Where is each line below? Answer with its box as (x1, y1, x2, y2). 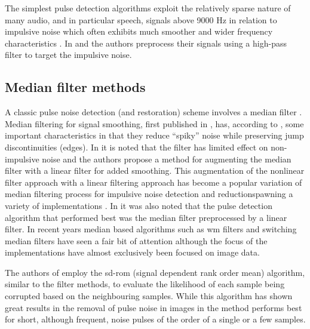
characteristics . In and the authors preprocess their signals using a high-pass (5, 36, 287, 49)
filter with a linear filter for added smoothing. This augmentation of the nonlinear (5, 164, 305, 177)
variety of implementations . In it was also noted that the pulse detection (5, 199, 272, 211)
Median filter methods (5, 78, 146, 96)
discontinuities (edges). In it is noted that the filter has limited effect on (5, 140, 268, 153)
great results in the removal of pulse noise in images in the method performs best (5, 301, 302, 313)
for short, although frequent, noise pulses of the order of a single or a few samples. (5, 313, 306, 325)
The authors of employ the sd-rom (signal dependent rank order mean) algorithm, (5, 266, 305, 278)
